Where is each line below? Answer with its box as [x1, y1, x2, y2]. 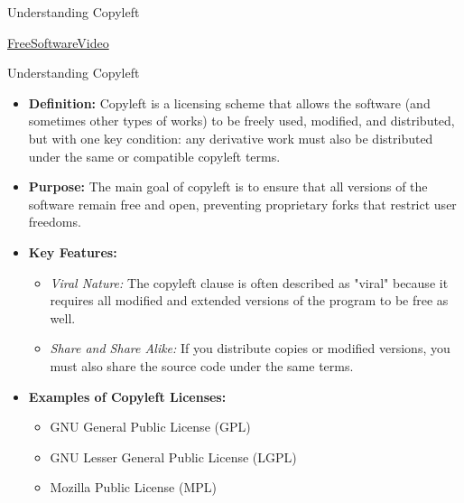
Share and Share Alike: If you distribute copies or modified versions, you [50, 339, 450, 358]
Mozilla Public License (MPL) [50, 478, 218, 497]
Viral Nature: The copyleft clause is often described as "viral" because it [50, 273, 449, 292]
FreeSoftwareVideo [7, 33, 109, 51]
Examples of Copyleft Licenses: [28, 387, 227, 405]
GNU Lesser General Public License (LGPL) [50, 447, 297, 466]
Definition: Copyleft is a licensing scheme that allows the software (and [28, 93, 431, 112]
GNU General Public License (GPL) [50, 417, 251, 436]
